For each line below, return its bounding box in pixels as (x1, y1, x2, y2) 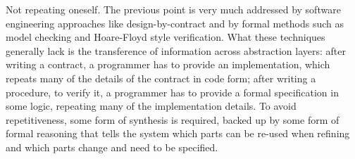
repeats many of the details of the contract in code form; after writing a (6, 70, 316, 85)
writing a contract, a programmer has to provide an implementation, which (6, 57, 330, 72)
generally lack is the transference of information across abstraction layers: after (6, 43, 346, 58)
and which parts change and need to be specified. (6, 139, 218, 154)
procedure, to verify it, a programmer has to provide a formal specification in (6, 84, 339, 99)
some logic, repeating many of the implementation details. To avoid (6, 98, 297, 113)
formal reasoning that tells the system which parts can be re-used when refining (6, 126, 350, 141)
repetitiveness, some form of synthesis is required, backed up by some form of (6, 112, 340, 127)
